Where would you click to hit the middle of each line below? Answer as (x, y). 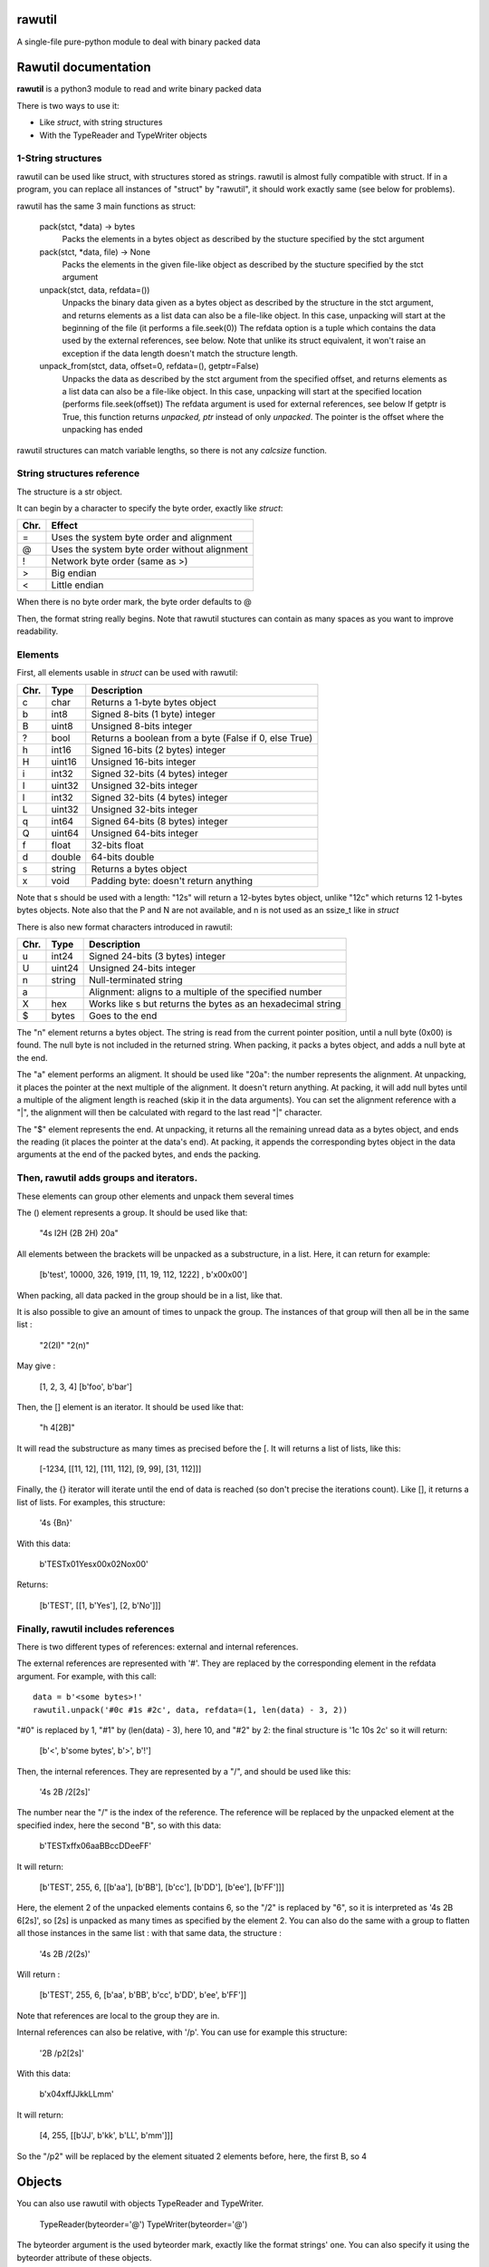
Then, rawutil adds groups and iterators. (107, 1178)
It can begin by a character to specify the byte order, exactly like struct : (150, 509)
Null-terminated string (136, 979)
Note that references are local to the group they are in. (118, 2015)
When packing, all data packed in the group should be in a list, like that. (149, 1295)
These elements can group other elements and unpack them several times (155, 1196)
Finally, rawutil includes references (96, 1629)
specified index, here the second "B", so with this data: (119, 1825)
